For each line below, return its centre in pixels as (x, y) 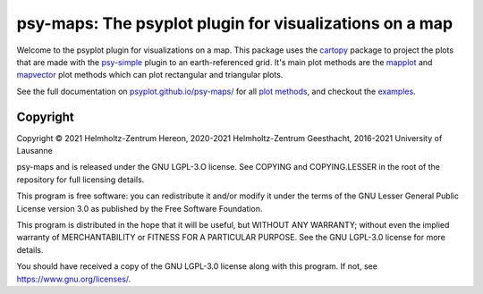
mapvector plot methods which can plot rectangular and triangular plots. (150, 75)
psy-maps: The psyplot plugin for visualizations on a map (235, 23)
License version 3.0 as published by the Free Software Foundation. (140, 208)
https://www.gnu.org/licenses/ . (74, 279)
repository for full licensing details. (80, 180)
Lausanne (35, 151)
